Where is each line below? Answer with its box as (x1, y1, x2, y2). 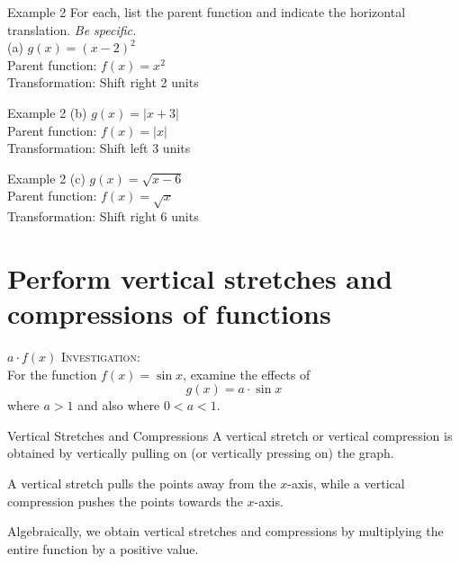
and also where (77, 396, 160, 415)
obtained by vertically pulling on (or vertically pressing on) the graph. (7, 443, 394, 462)
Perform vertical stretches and (7, 259, 392, 296)
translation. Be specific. (7, 20, 137, 39)
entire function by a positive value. (7, 539, 199, 558)
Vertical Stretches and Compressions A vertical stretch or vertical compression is (7, 425, 453, 444)
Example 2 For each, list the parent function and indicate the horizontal (7, 3, 406, 21)
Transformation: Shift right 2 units (7, 73, 199, 92)
